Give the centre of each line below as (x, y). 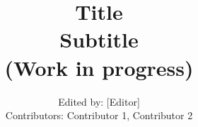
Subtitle (99, 39)
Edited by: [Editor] (99, 101)
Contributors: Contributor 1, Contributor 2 (99, 115)
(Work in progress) (99, 67)
